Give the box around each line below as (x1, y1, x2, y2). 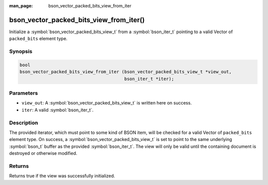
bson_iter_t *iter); (124, 76, 174, 82)
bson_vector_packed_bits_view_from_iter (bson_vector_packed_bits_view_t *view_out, (19, 69, 232, 75)
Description (9, 119, 38, 126)
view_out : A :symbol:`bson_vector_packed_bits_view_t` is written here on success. (21, 100, 192, 106)
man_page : (9, 3, 33, 8)
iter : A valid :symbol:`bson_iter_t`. (21, 107, 94, 113)
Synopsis (9, 48, 32, 55)
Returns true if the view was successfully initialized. (9, 173, 115, 179)
